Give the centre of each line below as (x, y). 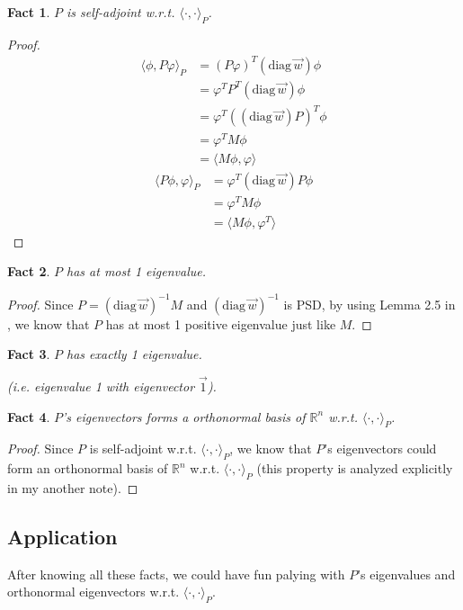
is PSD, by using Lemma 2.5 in (370, 304)
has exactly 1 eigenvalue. (134, 354)
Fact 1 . (29, 12)
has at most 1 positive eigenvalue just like (221, 323)
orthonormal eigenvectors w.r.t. (93, 592)
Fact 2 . (29, 271)
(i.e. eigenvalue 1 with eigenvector (101, 386)
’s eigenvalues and (406, 574)
